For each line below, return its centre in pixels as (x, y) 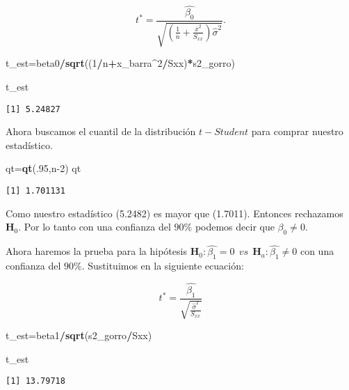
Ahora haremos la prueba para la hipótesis (96, 251)
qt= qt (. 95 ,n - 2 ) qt (43, 168)
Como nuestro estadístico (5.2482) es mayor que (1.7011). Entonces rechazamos (174, 213)
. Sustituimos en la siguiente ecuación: (163, 266)
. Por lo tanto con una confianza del (95, 227)
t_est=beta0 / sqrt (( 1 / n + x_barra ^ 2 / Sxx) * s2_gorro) (121, 63)
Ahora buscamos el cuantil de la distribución (101, 131)
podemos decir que (235, 227)
